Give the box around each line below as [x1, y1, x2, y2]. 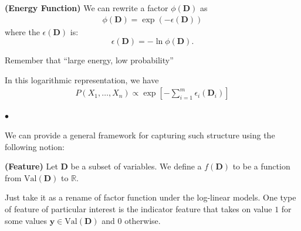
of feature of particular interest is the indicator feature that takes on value [5, 203, 272, 215]
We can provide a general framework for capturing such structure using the [5, 129, 275, 141]
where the [5, 25, 40, 38]
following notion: [5, 140, 65, 152]
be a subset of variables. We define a [70, 160, 202, 172]
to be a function [232, 160, 290, 172]
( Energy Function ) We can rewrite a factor [5, 2, 168, 13]
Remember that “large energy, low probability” [5, 54, 174, 66]
